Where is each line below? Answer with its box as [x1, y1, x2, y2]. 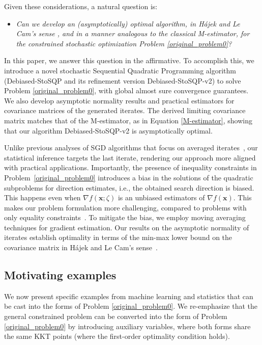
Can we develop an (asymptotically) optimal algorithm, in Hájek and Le [16, 18, 240, 29]
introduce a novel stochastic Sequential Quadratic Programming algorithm [4, 65, 236, 75]
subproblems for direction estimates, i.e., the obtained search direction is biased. [4, 182, 254, 193]
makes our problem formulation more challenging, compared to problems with [4, 202, 247, 213]
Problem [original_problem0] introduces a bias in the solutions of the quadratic [4, 172, 253, 182]
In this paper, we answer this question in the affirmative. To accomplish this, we [4, 55, 254, 66]
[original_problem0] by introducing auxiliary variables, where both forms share [4, 321, 251, 331]
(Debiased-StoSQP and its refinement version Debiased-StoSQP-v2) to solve [4, 75, 241, 86]
